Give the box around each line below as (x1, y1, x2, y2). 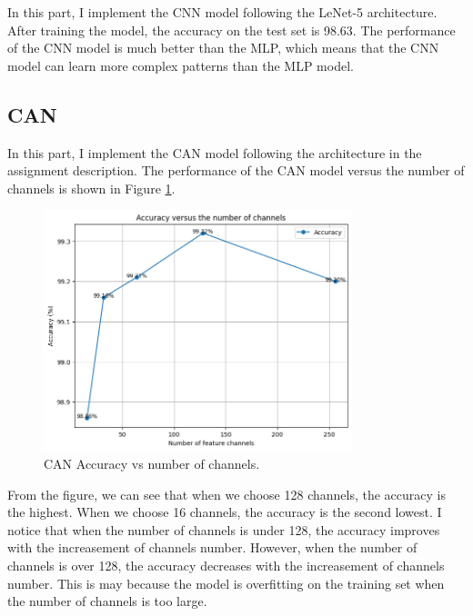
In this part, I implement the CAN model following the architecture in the (7, 143, 422, 162)
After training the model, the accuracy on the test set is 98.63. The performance (7, 20, 456, 39)
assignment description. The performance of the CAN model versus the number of (7, 161, 465, 180)
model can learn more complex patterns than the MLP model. (7, 55, 354, 75)
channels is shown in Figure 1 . (7, 178, 176, 197)
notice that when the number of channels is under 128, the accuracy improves (7, 520, 440, 539)
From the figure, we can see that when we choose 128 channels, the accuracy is (7, 484, 446, 503)
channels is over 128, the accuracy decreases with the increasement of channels (7, 555, 445, 574)
